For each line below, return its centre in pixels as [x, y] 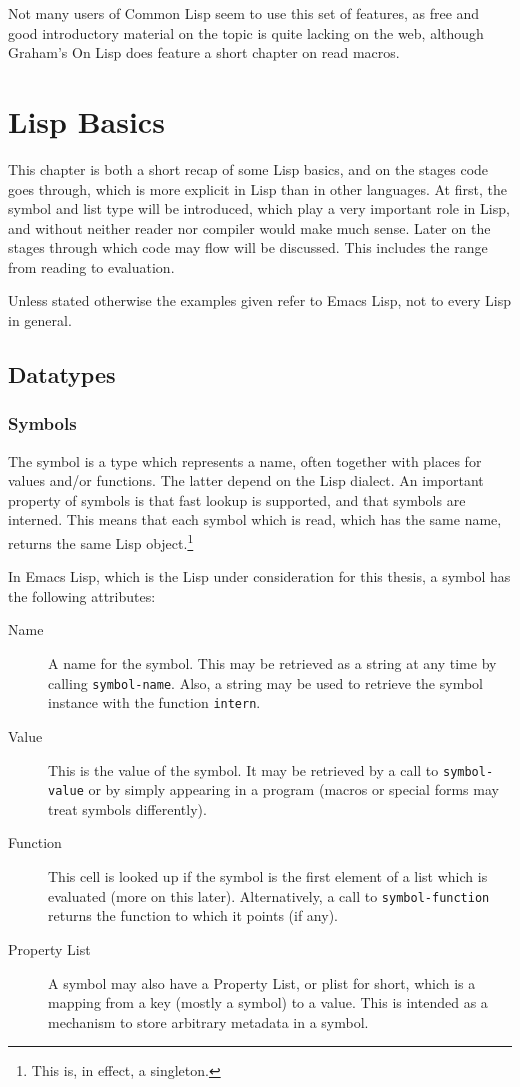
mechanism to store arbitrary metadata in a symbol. [208, 1021]
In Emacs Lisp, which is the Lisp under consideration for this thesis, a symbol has [259, 576]
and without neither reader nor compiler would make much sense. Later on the [249, 227]
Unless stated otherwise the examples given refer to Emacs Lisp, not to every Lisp [259, 300]
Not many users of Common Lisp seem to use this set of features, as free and [244, 13]
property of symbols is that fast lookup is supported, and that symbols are [237, 499]
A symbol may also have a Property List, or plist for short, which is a [262, 982]
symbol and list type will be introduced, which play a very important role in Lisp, [259, 208]
